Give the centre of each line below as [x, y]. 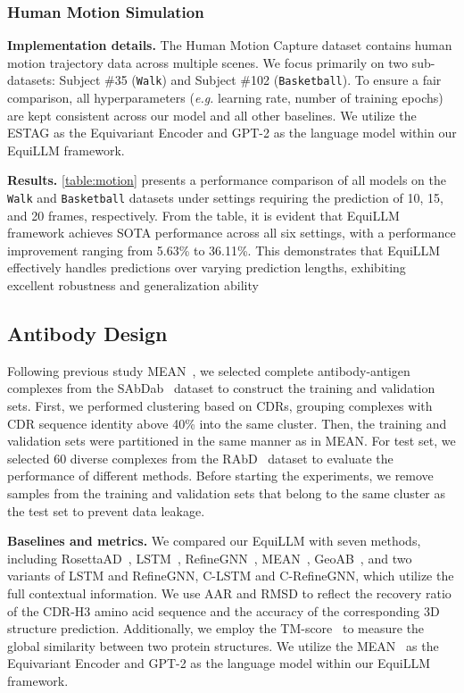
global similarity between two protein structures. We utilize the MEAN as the [223, 645]
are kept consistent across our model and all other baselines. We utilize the [212, 115]
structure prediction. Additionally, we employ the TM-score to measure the [216, 628]
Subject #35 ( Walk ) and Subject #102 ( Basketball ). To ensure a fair [250, 80]
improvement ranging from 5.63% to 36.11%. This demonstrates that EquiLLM [224, 250]
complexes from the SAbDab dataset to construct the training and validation [221, 388]
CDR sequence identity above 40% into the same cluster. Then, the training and [227, 423]
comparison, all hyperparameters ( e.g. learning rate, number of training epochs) [225, 98]
